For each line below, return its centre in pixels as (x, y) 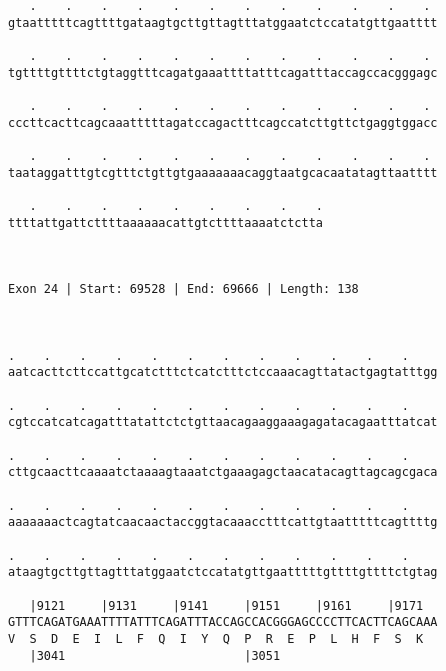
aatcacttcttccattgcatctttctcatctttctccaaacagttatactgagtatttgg (223, 372)
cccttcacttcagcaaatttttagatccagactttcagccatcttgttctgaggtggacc (223, 122)
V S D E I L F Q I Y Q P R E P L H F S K (216, 638)
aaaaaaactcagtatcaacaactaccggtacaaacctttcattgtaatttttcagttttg (223, 522)
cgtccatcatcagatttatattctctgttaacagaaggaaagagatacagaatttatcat (223, 422)
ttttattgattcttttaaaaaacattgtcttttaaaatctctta (165, 222)
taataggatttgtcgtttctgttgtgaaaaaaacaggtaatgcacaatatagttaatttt (223, 172)
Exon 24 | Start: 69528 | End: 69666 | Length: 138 (183, 289)
